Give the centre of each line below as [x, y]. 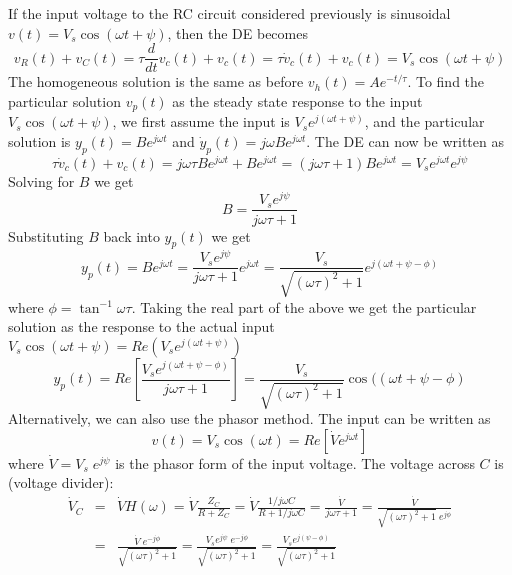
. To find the [446, 81]
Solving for [41, 180]
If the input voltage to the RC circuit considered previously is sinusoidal [229, 13]
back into [131, 235]
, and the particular [424, 121]
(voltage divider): [61, 482]
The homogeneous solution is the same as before [156, 81]
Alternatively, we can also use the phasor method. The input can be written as [249, 418]
